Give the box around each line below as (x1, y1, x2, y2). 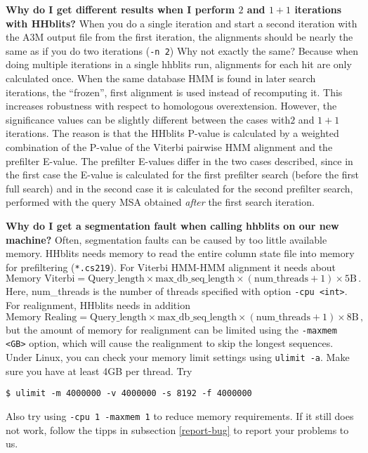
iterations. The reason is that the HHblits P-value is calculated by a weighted (6, 126, 339, 140)
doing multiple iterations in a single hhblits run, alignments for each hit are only (6, 57, 352, 72)
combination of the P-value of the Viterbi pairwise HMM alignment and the (6, 140, 333, 154)
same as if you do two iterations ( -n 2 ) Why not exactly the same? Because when (6, 43, 359, 58)
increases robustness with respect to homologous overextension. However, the (6, 98, 337, 113)
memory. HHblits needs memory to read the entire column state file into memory (6, 246, 355, 261)
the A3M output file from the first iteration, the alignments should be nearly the (6, 29, 353, 44)
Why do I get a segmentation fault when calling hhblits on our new (6, 218, 339, 232)
